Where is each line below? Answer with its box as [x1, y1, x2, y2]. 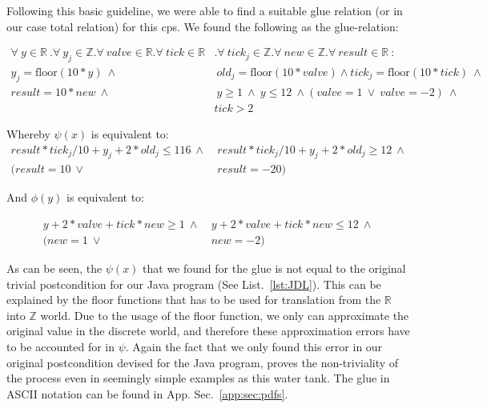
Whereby [6, 125, 50, 142]
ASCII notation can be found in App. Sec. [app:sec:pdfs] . [6, 385, 288, 402]
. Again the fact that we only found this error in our [125, 338, 383, 354]
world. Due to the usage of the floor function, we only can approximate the [40, 306, 409, 323]
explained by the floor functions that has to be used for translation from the [6, 291, 381, 308]
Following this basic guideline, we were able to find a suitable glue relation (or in [6, 2, 403, 18]
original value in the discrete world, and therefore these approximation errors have [6, 322, 410, 339]
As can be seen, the [6, 260, 103, 277]
